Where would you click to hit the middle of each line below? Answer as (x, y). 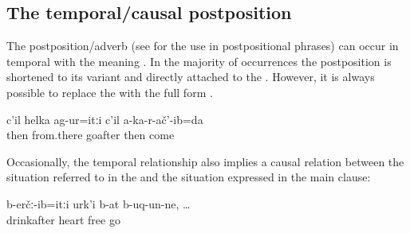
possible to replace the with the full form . (110, 92)
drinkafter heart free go (63, 219)
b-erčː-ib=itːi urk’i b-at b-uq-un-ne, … (99, 203)
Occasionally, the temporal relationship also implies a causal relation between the (205, 161)
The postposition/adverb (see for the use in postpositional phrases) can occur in (203, 46)
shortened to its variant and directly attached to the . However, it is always (191, 77)
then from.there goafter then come (91, 135)
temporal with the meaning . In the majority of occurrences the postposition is (199, 61)
